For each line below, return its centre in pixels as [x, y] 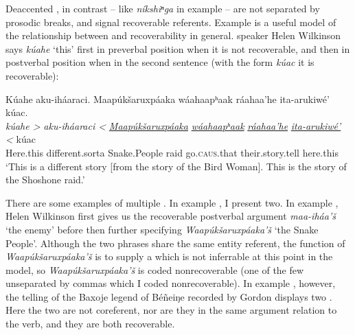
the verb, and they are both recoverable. [90, 324]
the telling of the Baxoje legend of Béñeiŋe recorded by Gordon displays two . [169, 296]
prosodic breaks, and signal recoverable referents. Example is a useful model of [171, 22]
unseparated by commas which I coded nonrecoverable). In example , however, [171, 283]
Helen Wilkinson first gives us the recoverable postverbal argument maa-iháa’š [171, 216]
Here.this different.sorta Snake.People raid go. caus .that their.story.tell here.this [172, 152]
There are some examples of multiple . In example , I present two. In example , [172, 202]
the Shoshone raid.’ [45, 180]
